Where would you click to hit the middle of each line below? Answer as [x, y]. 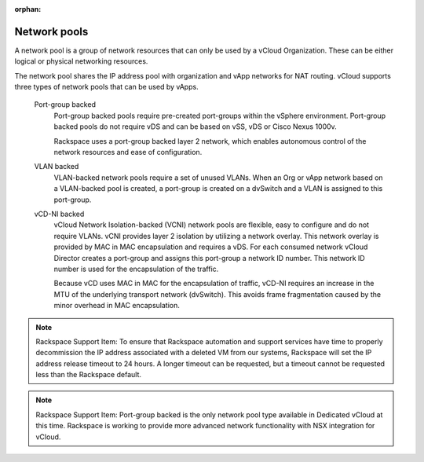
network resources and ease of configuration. [128, 152]
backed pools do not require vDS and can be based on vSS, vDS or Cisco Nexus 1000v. [195, 126]
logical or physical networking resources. [81, 61]
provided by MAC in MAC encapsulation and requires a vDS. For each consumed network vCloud [211, 247]
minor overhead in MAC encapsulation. [117, 306]
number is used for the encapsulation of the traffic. [136, 269]
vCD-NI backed [59, 214]
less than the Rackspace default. [88, 375]
